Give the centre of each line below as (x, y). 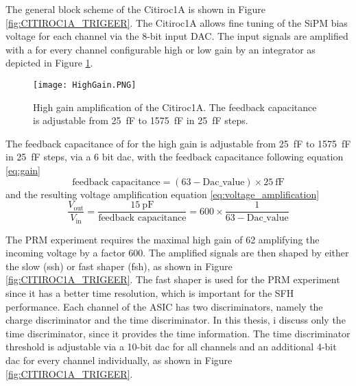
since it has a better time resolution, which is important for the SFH (150, 293)
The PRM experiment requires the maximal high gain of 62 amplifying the (163, 239)
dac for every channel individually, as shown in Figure (119, 360)
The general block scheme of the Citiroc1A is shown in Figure (135, 9)
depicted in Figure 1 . (49, 63)
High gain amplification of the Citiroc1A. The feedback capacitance (175, 107)
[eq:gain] (23, 170)
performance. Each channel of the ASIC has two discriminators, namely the (164, 306)
